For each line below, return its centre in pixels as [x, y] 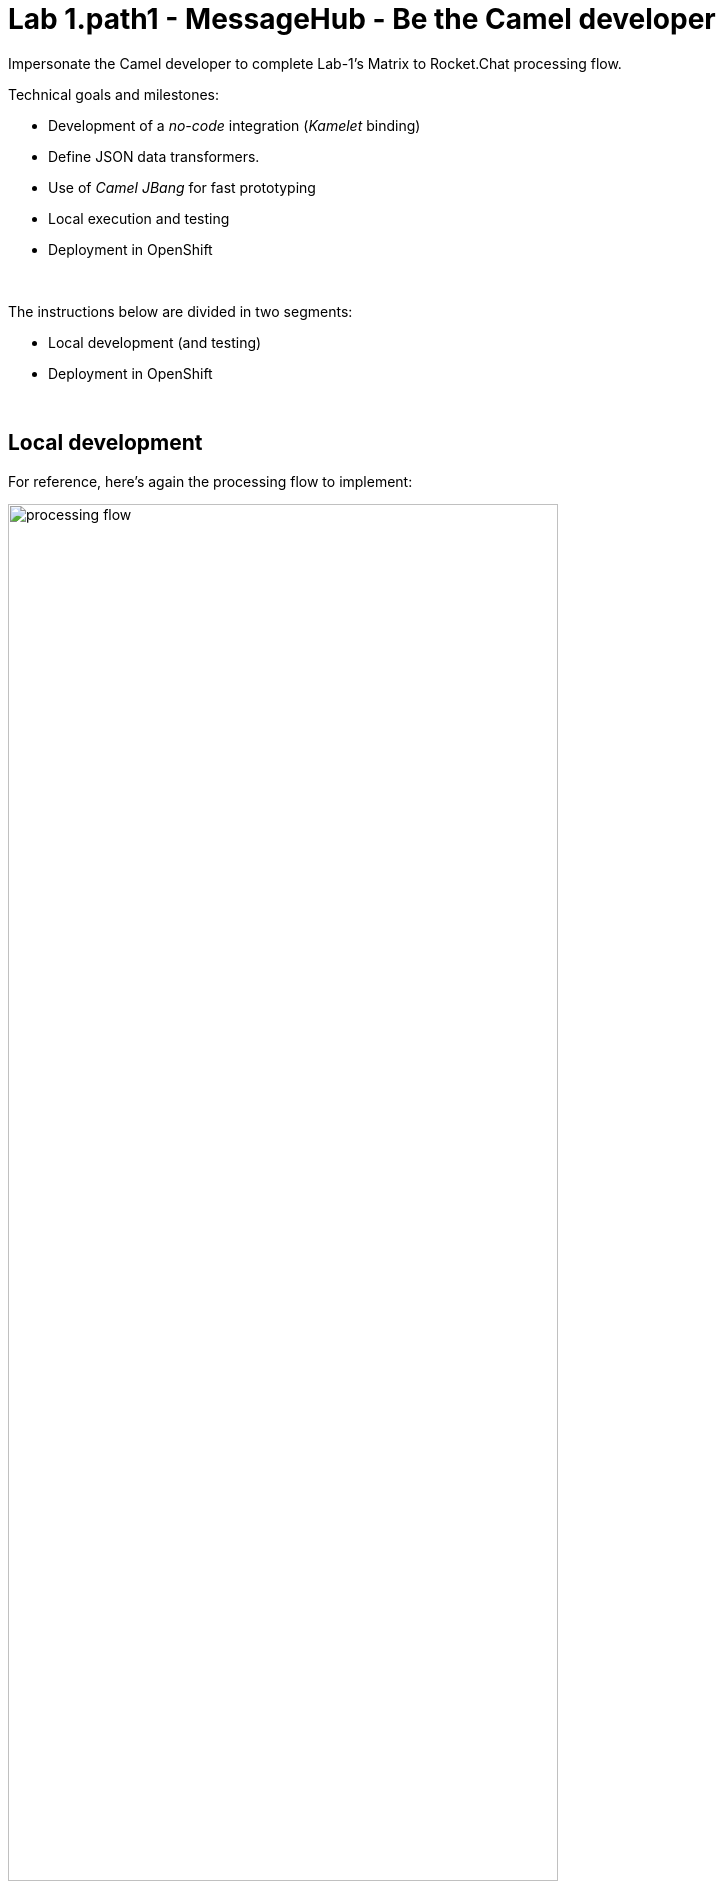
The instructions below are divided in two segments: [180, 311]
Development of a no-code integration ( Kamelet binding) [234, 125]
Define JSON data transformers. [154, 156]
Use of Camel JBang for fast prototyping [182, 187]
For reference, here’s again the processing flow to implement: [210, 481]
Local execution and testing [139, 218]
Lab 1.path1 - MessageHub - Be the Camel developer [362, 19]
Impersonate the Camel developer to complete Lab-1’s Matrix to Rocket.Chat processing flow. [315, 63]
